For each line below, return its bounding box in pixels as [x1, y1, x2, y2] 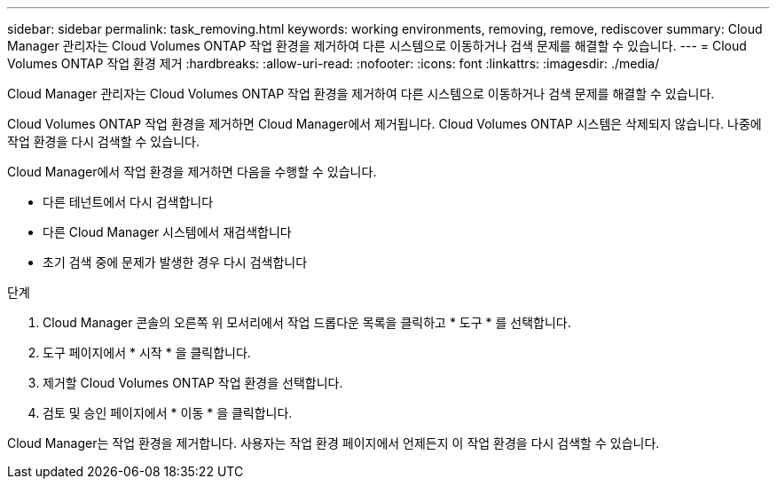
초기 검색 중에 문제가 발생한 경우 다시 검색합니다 [43, 255, 308, 270]
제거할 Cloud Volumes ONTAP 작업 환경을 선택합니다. [43, 375, 343, 390]
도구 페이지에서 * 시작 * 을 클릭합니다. [43, 345, 251, 360]
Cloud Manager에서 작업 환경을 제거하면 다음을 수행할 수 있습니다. [7, 164, 377, 179]
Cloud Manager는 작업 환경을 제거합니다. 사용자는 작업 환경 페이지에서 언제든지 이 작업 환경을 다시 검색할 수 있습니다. [7, 435, 660, 451]
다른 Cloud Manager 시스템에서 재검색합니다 [43, 224, 292, 239]
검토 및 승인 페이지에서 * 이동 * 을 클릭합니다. [43, 405, 293, 420]
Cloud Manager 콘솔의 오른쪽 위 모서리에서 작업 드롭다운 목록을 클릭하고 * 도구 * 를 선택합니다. [43, 315, 571, 330]
